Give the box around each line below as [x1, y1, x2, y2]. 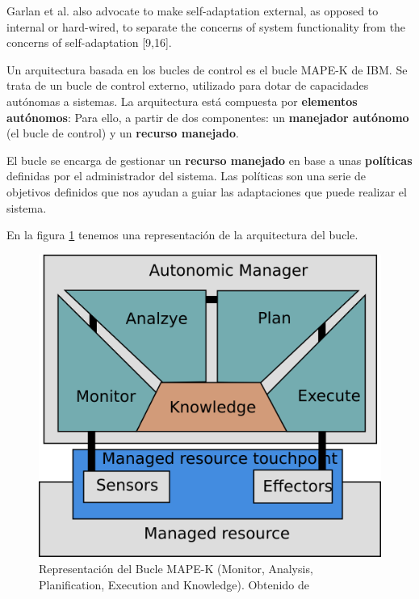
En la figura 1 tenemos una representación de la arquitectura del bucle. [6, 226, 358, 243]
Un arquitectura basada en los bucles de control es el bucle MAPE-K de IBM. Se [6, 61, 408, 78]
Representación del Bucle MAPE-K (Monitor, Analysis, [39, 559, 313, 576]
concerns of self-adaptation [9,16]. [6, 34, 172, 51]
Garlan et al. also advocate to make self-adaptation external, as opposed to [6, 2, 379, 19]
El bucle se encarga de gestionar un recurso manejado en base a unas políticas [6, 151, 413, 168]
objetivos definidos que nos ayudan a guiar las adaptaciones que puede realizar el [6, 183, 407, 200]
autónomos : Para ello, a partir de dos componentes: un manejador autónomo [6, 108, 409, 125]
